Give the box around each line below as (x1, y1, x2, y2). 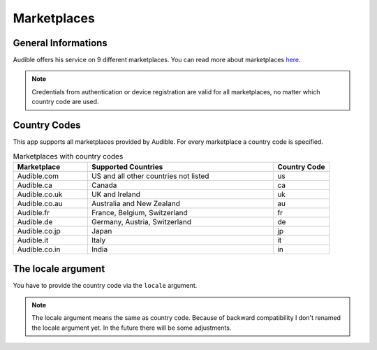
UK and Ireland (91, 189, 141, 199)
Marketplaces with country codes (13, 151, 124, 161)
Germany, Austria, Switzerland (91, 217, 192, 226)
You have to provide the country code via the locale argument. (13, 282, 198, 290)
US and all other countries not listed (91, 171, 209, 181)
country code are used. (31, 98, 99, 106)
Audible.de (17, 217, 53, 226)
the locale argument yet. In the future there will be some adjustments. (31, 323, 232, 332)
